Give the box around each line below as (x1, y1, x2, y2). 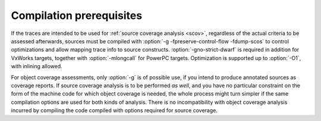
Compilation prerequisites (11, 9, 143, 22)
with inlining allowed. (11, 63, 62, 70)
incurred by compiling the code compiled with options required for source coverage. (11, 107, 218, 114)
